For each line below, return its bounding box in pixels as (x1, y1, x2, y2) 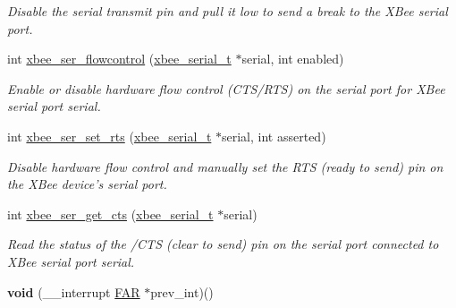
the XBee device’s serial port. (7, 175, 167, 193)
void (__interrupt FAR (7, 282, 140, 301)
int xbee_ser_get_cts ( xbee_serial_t (7, 204, 214, 223)
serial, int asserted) (222, 126, 326, 145)
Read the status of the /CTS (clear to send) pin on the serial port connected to (7, 235, 439, 253)
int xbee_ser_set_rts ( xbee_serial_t (7, 126, 212, 145)
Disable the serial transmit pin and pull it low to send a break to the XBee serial (7, 2, 448, 20)
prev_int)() (150, 282, 214, 301)
